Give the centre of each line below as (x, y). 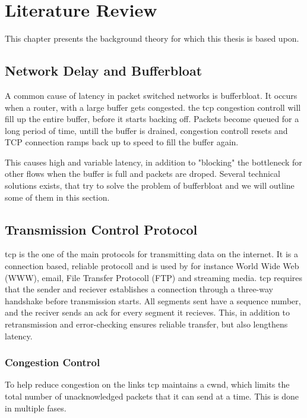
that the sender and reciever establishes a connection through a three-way (139, 289)
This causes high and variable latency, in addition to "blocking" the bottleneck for (153, 162)
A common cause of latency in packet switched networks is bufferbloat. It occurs (151, 95)
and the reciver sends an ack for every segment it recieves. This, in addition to (148, 312)
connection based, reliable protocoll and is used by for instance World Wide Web (152, 266)
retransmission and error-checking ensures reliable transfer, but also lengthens (146, 324)
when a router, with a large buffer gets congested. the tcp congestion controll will (153, 107)
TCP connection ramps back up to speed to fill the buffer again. (122, 142)
